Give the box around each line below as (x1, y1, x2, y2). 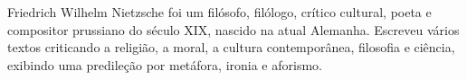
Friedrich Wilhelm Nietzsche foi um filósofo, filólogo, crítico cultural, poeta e (7, 3, 432, 21)
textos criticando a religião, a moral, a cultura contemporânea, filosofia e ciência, (7, 38, 455, 57)
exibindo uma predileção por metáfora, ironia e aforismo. (7, 55, 322, 74)
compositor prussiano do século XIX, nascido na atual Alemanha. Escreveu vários (7, 20, 460, 39)
